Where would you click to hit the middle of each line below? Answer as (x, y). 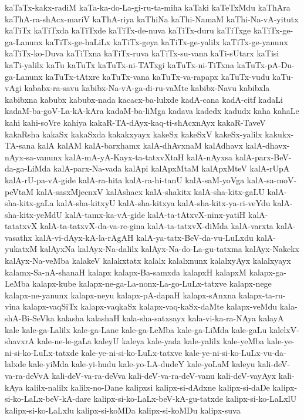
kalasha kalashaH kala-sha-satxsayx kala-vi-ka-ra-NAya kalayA (170, 318)
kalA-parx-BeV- (263, 157)
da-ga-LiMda (28, 168)
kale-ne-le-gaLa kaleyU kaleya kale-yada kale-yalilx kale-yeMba (151, 341)
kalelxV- (284, 329)
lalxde (16, 364)
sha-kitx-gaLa (29, 203)
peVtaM (19, 191)
